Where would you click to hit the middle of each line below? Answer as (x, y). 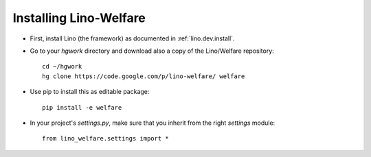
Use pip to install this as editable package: (90, 92)
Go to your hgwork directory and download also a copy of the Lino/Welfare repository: (152, 51)
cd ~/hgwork (62, 67)
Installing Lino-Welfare (79, 18)
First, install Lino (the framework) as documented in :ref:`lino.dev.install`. (132, 38)
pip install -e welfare (82, 107)
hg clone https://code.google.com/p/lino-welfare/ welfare (144, 76)
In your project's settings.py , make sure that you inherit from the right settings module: (153, 123)
